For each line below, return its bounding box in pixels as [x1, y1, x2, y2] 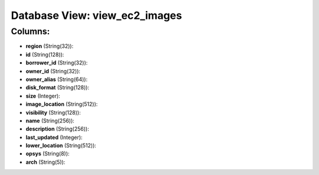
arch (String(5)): [25, 158, 66, 166]
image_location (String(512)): [25, 101, 98, 108]
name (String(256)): [25, 117, 75, 124]
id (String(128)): [25, 51, 64, 58]
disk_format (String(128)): [25, 84, 90, 91]
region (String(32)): [25, 43, 74, 50]
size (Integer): [25, 92, 60, 99]
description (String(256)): [25, 125, 89, 132]
